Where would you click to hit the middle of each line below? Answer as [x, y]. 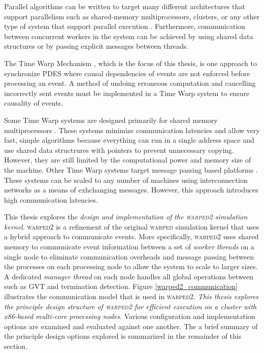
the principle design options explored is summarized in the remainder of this [123, 336]
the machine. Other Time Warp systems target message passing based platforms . [131, 169]
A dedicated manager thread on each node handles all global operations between [129, 276]
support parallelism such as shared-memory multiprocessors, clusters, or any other [132, 16]
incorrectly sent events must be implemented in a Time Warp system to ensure [127, 93]
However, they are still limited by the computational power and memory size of [127, 160]
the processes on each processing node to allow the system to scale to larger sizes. [131, 266]
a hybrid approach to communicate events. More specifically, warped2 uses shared [131, 236]
